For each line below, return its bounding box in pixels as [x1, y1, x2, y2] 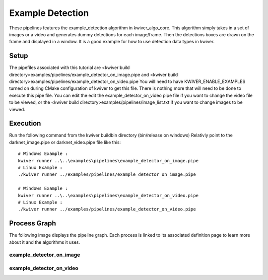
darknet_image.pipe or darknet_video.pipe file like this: [9, 139, 121, 145]
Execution [9, 119, 41, 128]
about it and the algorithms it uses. [9, 239, 80, 245]
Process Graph [9, 219, 57, 228]
